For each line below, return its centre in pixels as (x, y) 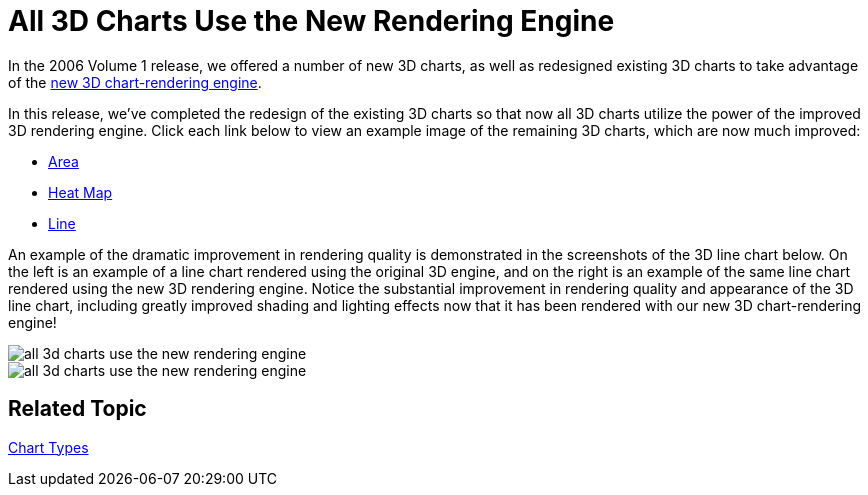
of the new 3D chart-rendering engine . (135, 82)
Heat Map (80, 192)
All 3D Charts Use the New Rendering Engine (311, 21)
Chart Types (48, 447)
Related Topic (77, 409)
